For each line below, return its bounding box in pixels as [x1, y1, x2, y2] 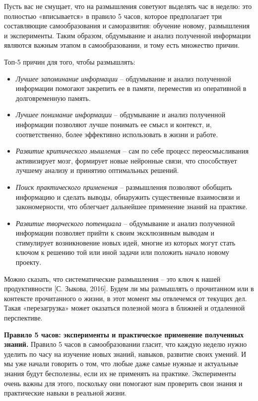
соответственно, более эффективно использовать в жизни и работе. [15, 129, 218, 139]
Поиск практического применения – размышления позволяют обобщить [15, 181, 232, 192]
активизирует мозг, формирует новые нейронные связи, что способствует [15, 155, 237, 165]
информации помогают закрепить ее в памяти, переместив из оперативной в [15, 83, 247, 93]
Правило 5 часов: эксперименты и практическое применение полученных [4, 329, 244, 339]
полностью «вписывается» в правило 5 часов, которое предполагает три [4, 10, 222, 21]
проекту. [15, 257, 42, 267]
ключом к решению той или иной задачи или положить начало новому [15, 247, 229, 257]
